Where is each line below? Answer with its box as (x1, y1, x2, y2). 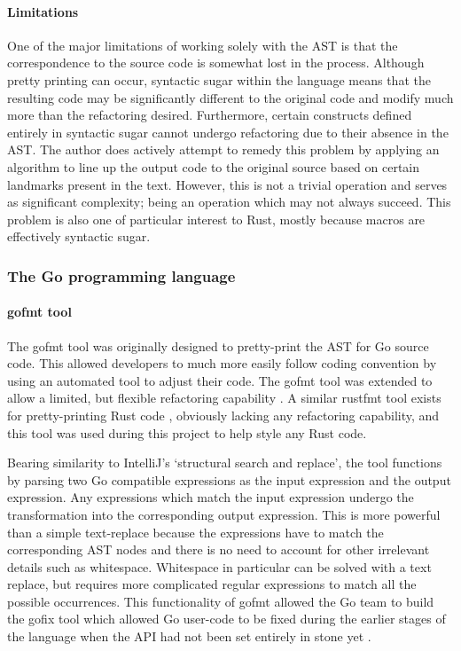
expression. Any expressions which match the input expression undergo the (7, 488, 414, 506)
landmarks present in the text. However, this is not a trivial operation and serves (7, 175, 448, 193)
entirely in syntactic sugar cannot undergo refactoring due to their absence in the (7, 122, 449, 141)
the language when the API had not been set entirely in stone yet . (7, 627, 371, 646)
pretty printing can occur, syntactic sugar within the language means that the (7, 70, 431, 89)
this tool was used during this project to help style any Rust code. (7, 423, 367, 442)
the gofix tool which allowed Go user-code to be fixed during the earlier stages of (7, 609, 446, 628)
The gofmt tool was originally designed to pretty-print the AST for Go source (7, 336, 429, 355)
